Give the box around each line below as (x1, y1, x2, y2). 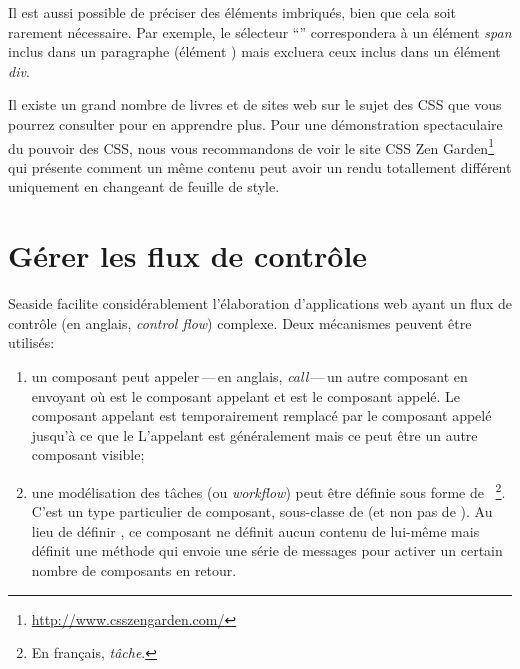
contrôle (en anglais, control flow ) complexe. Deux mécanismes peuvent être (8, 312, 472, 333)
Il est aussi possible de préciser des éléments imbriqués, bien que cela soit (8, 2, 457, 22)
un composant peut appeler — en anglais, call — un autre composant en (31, 365, 468, 386)
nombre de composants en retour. (31, 559, 237, 580)
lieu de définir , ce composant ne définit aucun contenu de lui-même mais (31, 520, 480, 541)
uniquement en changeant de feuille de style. (8, 176, 280, 197)
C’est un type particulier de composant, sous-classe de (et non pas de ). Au (31, 501, 493, 522)
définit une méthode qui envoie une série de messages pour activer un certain (31, 540, 503, 561)
